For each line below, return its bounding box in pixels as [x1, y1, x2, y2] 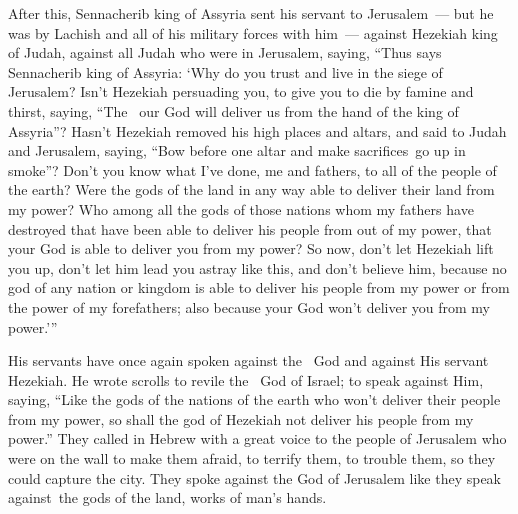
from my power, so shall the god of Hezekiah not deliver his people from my [8, 408, 474, 429]
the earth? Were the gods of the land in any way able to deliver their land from [8, 179, 495, 200]
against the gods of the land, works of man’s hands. [8, 487, 327, 508]
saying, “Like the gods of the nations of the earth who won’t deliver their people [8, 389, 501, 410]
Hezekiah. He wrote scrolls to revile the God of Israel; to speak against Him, [8, 369, 484, 390]
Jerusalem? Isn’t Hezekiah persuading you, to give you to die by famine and [8, 81, 474, 102]
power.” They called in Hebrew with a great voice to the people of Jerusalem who [8, 428, 507, 449]
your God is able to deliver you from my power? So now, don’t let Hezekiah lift [8, 238, 494, 259]
